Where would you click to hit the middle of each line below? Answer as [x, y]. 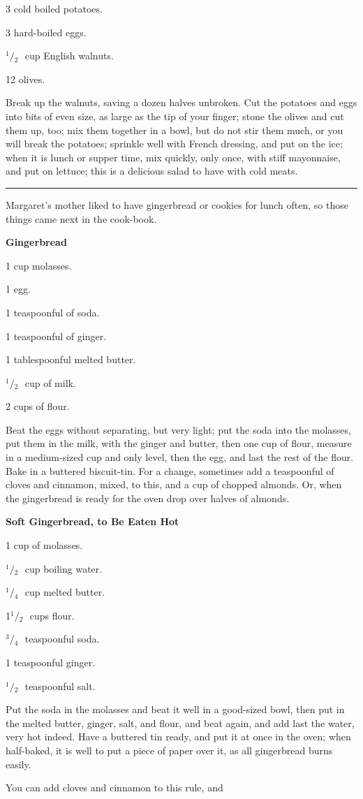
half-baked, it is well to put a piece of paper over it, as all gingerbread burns [169, 750]
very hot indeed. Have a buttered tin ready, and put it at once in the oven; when [178, 736]
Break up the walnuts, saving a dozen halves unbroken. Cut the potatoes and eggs [181, 102]
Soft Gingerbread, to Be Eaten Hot [92, 521]
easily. [18, 764]
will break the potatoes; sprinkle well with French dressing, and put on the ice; [174, 144]
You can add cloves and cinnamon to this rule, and [114, 787]
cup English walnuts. [69, 56]
